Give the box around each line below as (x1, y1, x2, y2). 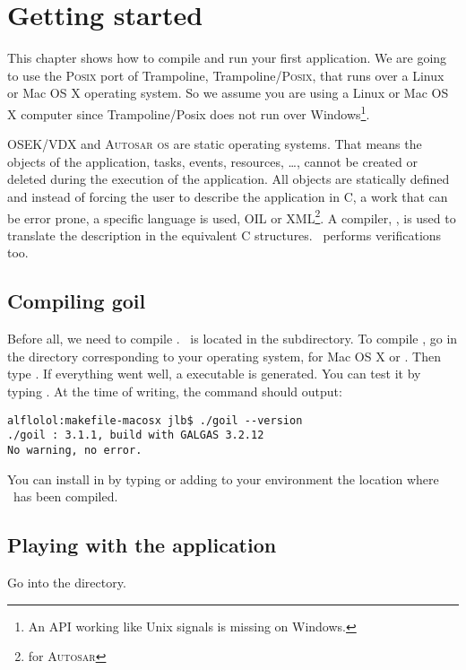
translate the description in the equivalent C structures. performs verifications (7, 225, 442, 244)
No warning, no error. (7, 443, 142, 457)
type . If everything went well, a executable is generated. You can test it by (7, 364, 421, 383)
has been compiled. (13, 487, 118, 506)
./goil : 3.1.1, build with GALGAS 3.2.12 (7, 429, 264, 442)
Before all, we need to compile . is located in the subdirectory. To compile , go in (7, 329, 458, 348)
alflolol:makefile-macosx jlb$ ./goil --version (7, 413, 303, 427)
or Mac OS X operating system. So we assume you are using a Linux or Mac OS (7, 83, 449, 102)
